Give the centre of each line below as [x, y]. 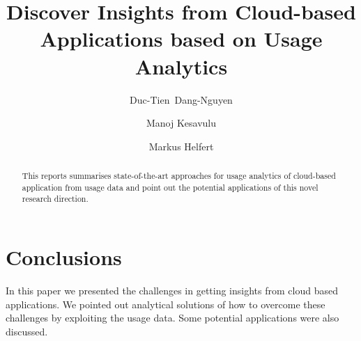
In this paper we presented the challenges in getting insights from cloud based [172, 290]
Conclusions [64, 257]
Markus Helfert [181, 146]
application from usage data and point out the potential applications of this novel [170, 187]
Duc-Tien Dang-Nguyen [181, 99]
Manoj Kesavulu [181, 123]
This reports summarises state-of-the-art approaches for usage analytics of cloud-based [179, 176]
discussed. [27, 331]
